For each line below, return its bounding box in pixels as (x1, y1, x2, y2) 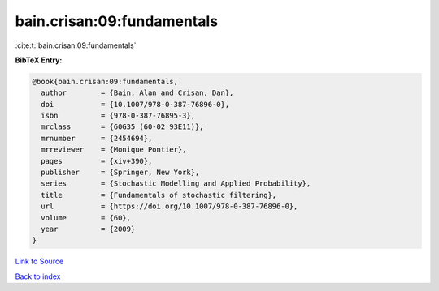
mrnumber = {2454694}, (41, 134, 153, 143)
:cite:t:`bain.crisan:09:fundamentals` (15, 41, 137, 50)
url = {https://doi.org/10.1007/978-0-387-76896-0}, (41, 202, 298, 211)
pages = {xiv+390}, (41, 156, 153, 165)
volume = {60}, (41, 213, 132, 222)
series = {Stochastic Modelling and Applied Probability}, (41, 179, 311, 188)
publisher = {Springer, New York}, (41, 168, 200, 178)
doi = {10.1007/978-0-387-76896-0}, (41, 100, 230, 109)
